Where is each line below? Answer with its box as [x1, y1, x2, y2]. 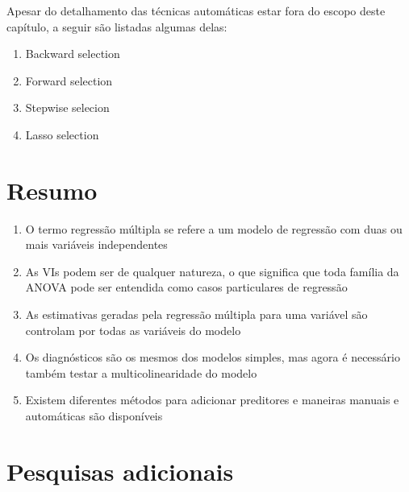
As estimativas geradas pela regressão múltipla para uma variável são [25, 306, 368, 323]
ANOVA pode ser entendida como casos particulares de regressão [25, 279, 348, 296]
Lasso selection [25, 126, 99, 143]
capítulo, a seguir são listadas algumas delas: [6, 18, 227, 35]
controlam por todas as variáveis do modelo [25, 321, 241, 338]
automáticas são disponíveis [25, 407, 163, 424]
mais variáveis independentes [25, 236, 168, 253]
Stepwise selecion [25, 99, 110, 116]
